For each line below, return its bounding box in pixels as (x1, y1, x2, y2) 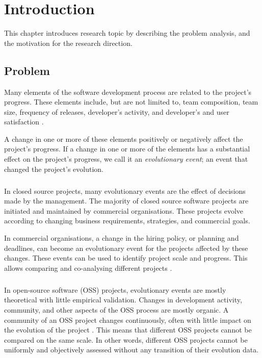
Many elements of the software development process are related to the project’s (4, 86, 252, 97)
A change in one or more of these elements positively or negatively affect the (4, 133, 243, 144)
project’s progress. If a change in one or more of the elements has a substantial (4, 143, 250, 154)
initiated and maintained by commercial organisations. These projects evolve (4, 205, 244, 216)
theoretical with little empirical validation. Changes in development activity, (4, 294, 242, 305)
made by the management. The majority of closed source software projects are (4, 195, 249, 206)
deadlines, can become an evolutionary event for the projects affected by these (4, 242, 248, 253)
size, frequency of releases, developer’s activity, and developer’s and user (4, 106, 229, 117)
